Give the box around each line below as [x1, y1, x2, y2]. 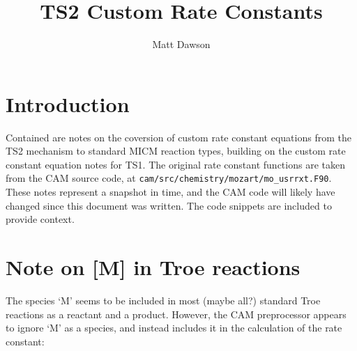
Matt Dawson [152, 37, 211, 52]
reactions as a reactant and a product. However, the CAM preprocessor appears [6, 306, 347, 321]
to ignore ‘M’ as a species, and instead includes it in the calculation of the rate [6, 320, 342, 335]
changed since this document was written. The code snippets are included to [6, 198, 332, 212]
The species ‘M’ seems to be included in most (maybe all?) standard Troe [6, 293, 321, 307]
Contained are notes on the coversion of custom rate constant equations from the [6, 130, 351, 144]
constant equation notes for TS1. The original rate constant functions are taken [6, 157, 345, 171]
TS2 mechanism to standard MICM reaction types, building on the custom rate [6, 143, 346, 158]
